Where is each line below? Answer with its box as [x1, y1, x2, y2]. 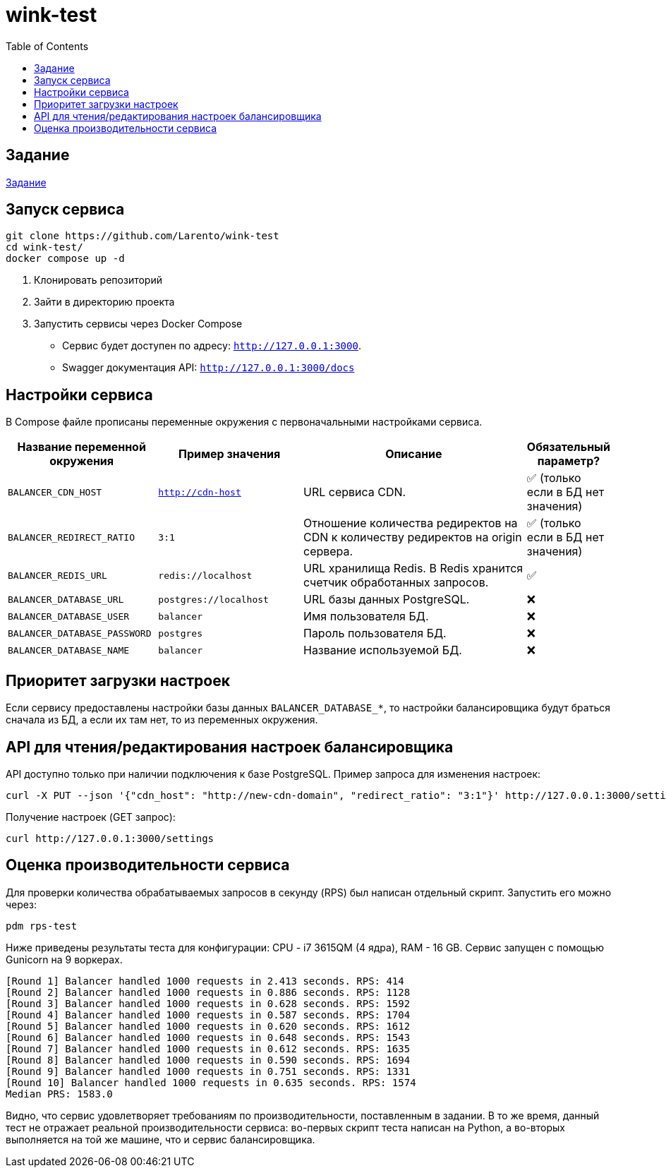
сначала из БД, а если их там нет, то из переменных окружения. [6, 714, 318, 726]
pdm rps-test [6, 920, 78, 932]
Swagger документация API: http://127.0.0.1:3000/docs [62, 361, 355, 374]
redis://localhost [158, 570, 253, 581]
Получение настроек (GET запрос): [6, 810, 176, 823]
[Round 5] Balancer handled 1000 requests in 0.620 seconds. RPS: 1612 [6, 1020, 411, 1032]
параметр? [537, 454, 600, 469]
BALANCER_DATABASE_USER [8, 610, 130, 622]
